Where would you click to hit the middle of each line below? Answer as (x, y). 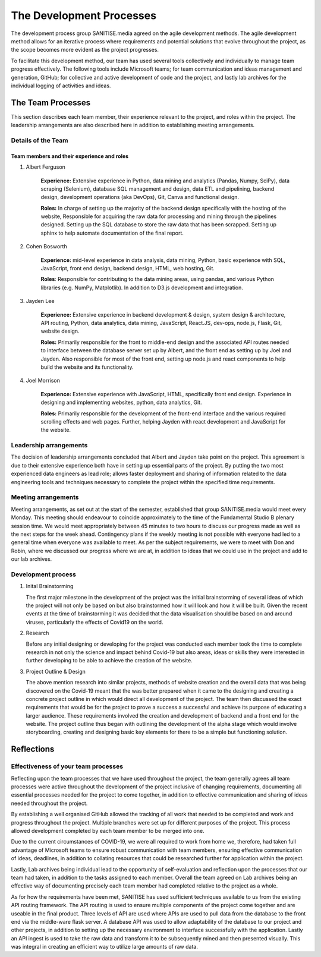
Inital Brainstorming (50, 586)
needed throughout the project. (49, 803)
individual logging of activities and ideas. (61, 86)
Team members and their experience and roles (70, 156)
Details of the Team (40, 140)
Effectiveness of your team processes (67, 766)
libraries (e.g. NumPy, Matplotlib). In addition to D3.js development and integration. (142, 288)
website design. (60, 331)
